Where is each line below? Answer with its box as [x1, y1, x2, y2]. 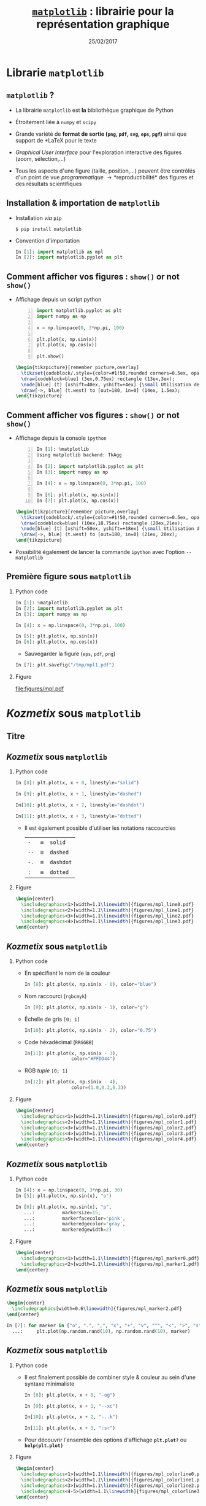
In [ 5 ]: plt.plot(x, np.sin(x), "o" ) [15, 1193, 112, 1199]
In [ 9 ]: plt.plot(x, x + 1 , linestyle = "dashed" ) [15, 791, 142, 797]
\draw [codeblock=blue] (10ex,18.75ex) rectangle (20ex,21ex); [21, 520, 183, 526]
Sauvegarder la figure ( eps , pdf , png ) [24, 650, 116, 658]
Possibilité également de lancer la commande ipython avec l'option [15, 548, 185, 556]
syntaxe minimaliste [24, 1380, 75, 1387]
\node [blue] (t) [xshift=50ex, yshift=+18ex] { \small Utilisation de [21, 526, 202, 532]
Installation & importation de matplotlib [6, 198, 161, 208]
